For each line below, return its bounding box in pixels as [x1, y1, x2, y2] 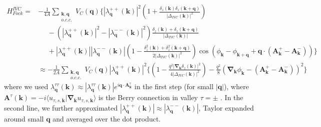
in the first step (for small [134, 81, 213, 92]
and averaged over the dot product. [52, 113, 161, 124]
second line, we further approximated [4, 102, 118, 113]
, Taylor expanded [198, 102, 254, 113]
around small [4, 113, 44, 124]
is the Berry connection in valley [98, 92, 198, 103]
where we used [4, 81, 48, 92]
